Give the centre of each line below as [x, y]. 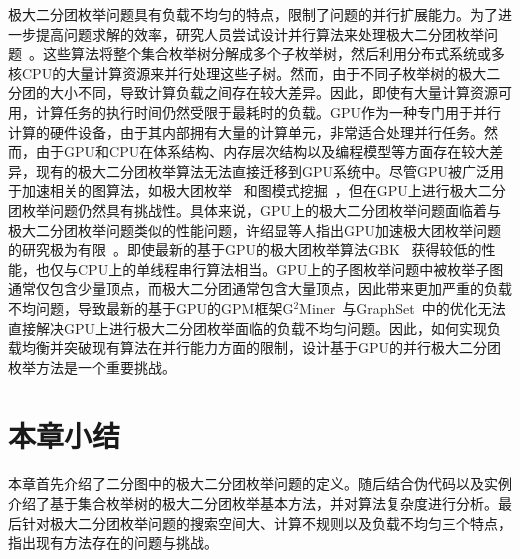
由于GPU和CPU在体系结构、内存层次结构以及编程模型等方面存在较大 [262, 151]
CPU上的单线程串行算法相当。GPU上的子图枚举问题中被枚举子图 [290, 268]
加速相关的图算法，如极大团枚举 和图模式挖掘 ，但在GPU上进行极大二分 [263, 190]
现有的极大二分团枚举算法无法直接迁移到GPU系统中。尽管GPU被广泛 [263, 170]
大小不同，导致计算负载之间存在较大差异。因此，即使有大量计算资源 [273, 92]
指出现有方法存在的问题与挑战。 [113, 542]
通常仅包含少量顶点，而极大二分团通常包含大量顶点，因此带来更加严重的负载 [260, 288]
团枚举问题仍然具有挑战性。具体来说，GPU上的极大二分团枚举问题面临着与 [255, 209]
